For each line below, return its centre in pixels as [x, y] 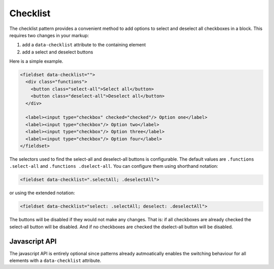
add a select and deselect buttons [58, 52]
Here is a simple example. [36, 62]
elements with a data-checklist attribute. [55, 260]
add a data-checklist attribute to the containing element [84, 45]
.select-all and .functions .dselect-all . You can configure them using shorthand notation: [114, 166]
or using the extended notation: [42, 193]
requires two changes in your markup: [49, 35]
